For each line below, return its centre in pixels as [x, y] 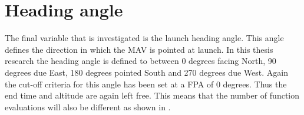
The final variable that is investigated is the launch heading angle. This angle [144, 38]
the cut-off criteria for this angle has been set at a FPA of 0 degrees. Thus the [146, 84]
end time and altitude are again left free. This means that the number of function [152, 95]
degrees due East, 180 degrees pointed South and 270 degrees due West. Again [146, 72]
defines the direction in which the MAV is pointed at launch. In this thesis [139, 49]
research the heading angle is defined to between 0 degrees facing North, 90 [141, 61]
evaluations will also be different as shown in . [88, 106]
